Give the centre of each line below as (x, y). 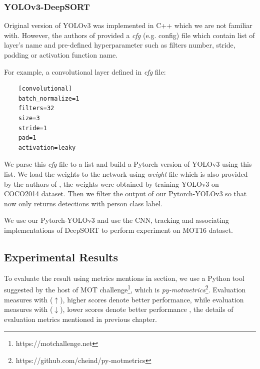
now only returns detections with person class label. (83, 203)
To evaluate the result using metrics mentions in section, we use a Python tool (124, 278)
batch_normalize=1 (49, 98)
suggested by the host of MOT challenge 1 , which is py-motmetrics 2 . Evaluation (125, 289)
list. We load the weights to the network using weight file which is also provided (126, 173)
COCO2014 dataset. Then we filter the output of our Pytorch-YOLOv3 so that (125, 194)
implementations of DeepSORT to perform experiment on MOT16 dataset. (118, 230)
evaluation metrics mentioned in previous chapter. (80, 319)
